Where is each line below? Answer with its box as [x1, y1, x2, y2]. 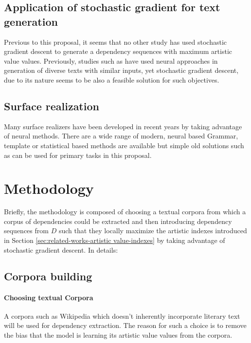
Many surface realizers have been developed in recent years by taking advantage [4, 121, 242, 131]
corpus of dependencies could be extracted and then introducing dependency [4, 216, 232, 226]
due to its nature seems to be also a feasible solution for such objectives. [4, 74, 219, 85]
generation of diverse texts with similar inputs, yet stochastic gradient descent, [4, 65, 239, 75]
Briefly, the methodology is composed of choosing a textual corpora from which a [4, 206, 246, 217]
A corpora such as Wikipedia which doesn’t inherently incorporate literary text [4, 310, 240, 321]
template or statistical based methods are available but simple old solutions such [4, 140, 244, 150]
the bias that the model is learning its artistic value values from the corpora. [4, 330, 233, 340]
